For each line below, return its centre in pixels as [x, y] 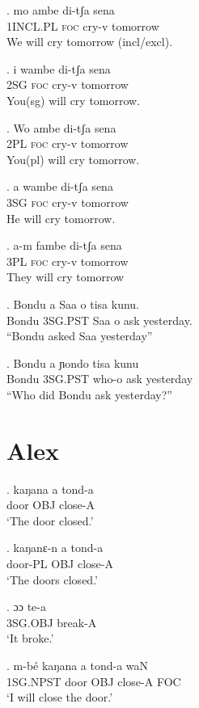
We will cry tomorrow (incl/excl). [90, 42]
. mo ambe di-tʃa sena [61, 10]
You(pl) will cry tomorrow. [73, 159]
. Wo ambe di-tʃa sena [61, 127]
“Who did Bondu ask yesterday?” [89, 394]
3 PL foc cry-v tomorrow [68, 261]
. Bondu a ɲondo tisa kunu [73, 362]
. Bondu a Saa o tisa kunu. [73, 303]
